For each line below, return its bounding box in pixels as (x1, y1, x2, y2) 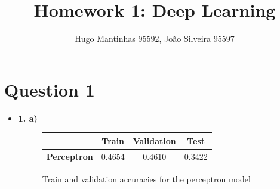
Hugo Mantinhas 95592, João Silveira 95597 (75, 32, 235, 45)
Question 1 (4, 77, 95, 101)
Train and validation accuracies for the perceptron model (42, 172, 251, 185)
